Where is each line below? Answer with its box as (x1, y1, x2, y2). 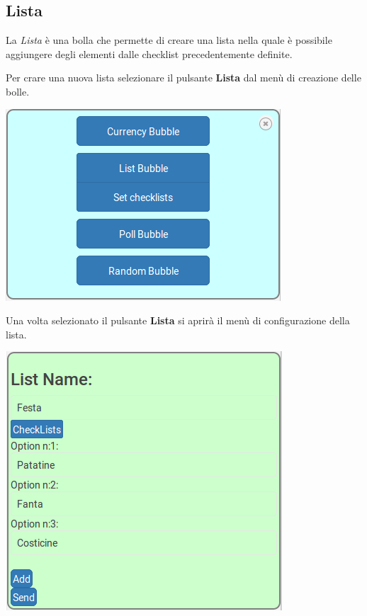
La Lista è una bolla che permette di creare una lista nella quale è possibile (6, 33, 332, 47)
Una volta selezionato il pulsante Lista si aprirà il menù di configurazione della (6, 313, 350, 328)
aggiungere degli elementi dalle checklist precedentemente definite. (6, 46, 293, 61)
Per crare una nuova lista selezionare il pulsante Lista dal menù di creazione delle (6, 70, 361, 85)
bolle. (6, 84, 30, 98)
